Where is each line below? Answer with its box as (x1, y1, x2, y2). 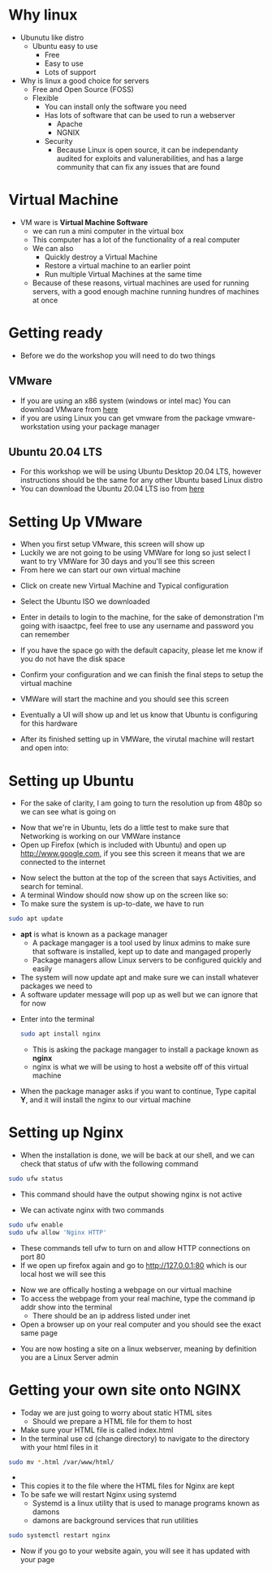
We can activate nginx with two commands (19, 1205, 165, 1214)
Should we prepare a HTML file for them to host (32, 1416, 192, 1426)
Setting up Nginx (8, 1123, 124, 1142)
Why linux (8, 6, 78, 24)
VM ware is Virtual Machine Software (19, 217, 149, 227)
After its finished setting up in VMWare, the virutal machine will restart (19, 734, 254, 745)
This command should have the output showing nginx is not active (19, 1189, 242, 1199)
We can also (32, 243, 75, 253)
